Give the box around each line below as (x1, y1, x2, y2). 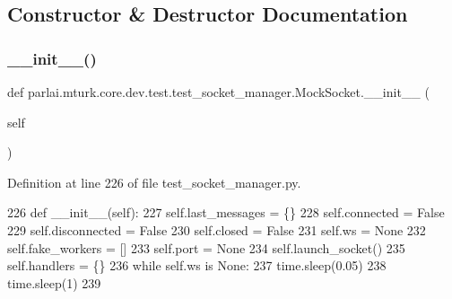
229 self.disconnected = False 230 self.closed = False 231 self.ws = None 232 (7, 220, 426, 239)
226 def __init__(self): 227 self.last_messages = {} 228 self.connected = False (7, 203, 445, 222)
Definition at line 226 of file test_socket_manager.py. (7, 172, 301, 191)
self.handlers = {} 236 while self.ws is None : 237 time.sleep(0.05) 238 (7, 256, 387, 275)
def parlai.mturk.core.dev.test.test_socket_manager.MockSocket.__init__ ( (7, 83, 430, 101)
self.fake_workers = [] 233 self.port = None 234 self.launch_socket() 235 (7, 238, 405, 257)
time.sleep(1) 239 (7, 273, 101, 292)
